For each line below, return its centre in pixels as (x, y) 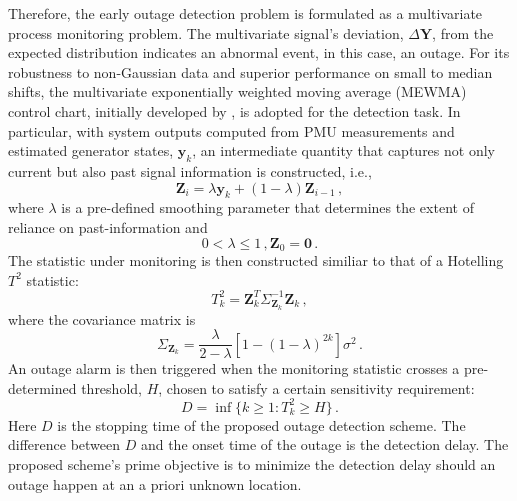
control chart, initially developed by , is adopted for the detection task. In (234, 110)
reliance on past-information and (108, 226)
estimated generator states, (91, 150)
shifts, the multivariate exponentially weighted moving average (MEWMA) (237, 91)
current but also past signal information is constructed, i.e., (190, 170)
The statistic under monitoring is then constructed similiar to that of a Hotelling (256, 259)
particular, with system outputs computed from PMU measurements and (231, 130)
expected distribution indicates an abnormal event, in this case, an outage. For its (259, 52)
